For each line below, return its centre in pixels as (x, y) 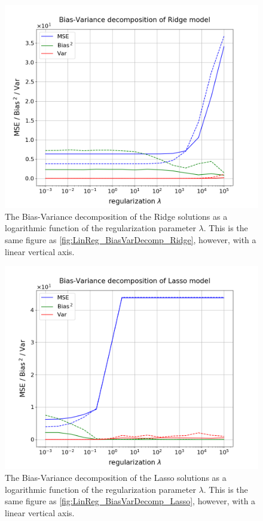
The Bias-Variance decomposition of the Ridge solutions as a (116, 216)
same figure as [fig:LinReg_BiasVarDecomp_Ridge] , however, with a (131, 239)
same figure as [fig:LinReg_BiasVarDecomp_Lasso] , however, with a (130, 501)
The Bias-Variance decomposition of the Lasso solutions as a (116, 477)
